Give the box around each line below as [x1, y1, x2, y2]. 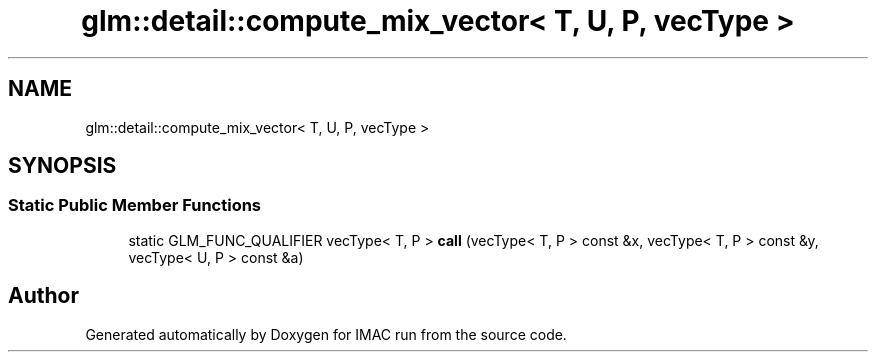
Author [8, 283, 79, 309]
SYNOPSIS [8, 153, 117, 179]
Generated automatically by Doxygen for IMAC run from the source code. [85, 325, 567, 343]
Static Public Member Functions [8, 195, 262, 216]
